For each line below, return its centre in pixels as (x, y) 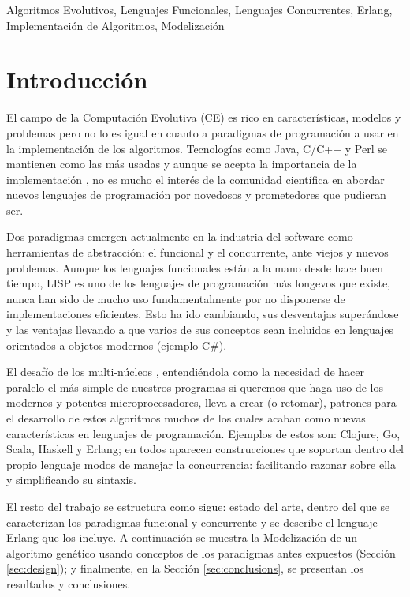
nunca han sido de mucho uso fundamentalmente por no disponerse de (176, 298)
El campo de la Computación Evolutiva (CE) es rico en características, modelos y (204, 117)
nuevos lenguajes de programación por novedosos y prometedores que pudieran (196, 195)
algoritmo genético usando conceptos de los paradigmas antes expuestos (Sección (201, 552)
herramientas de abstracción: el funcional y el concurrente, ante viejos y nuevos (198, 252)
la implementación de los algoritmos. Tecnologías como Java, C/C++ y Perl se (197, 148)
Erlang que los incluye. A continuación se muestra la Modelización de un (182, 537)
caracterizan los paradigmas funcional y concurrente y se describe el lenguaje (192, 522)
